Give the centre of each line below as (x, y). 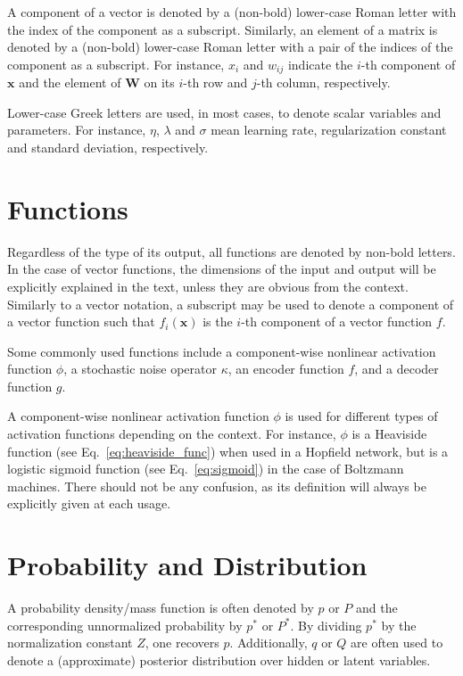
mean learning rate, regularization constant (329, 130)
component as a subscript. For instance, (116, 64)
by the (399, 625)
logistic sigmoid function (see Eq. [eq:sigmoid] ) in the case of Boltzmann (206, 469)
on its (159, 82)
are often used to (397, 643)
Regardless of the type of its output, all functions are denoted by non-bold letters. (231, 251)
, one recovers (182, 643)
